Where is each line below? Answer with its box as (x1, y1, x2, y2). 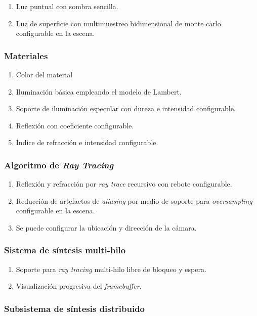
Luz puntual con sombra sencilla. (16, 1, 118, 11)
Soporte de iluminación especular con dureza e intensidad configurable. (16, 103, 236, 114)
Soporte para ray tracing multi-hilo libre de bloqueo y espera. (16, 263, 206, 274)
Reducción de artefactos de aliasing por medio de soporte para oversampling (16, 195, 252, 206)
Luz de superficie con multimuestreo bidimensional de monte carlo (16, 18, 221, 28)
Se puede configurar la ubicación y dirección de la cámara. (16, 222, 197, 233)
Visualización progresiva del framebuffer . (16, 281, 142, 291)
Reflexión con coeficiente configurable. (16, 120, 134, 130)
